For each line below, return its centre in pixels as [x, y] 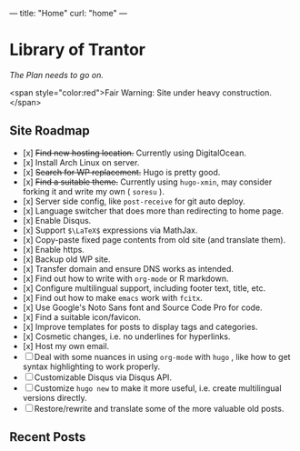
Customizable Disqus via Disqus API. [103, 377]
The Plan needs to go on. [57, 75]
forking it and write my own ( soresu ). [94, 191]
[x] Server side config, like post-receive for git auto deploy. [134, 201]
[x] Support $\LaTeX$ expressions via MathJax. [110, 230]
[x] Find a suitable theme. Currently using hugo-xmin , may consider [147, 182]
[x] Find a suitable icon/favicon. [82, 316]
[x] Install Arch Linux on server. [81, 162]
